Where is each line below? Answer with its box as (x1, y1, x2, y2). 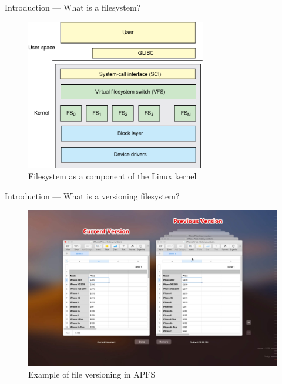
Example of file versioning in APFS (28, 368, 156, 380)
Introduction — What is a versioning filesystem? (5, 189, 180, 202)
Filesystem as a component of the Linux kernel (28, 170, 197, 182)
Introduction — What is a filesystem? (5, 1, 141, 13)
